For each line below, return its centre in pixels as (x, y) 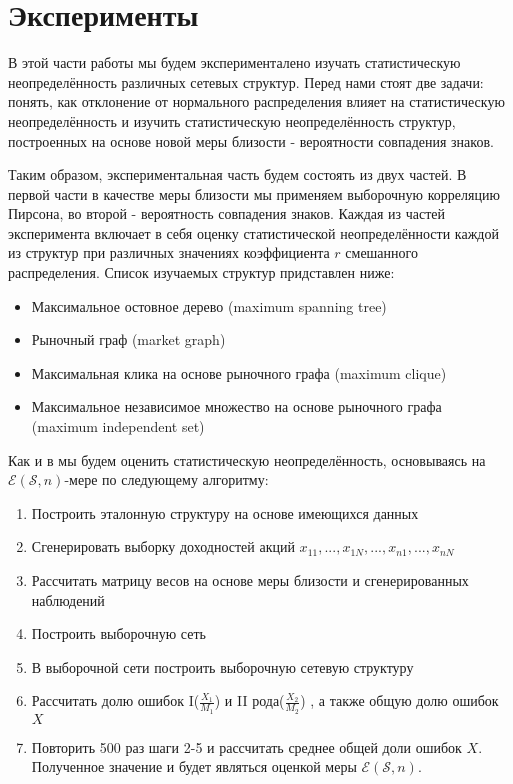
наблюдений (68, 599)
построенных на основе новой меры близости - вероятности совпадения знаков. (251, 140)
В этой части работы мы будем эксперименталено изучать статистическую (234, 62)
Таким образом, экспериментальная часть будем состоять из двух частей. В (237, 174)
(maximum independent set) (118, 426)
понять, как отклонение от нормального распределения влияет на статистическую (256, 101)
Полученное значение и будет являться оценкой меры (194, 766)
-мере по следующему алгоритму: (166, 479)
